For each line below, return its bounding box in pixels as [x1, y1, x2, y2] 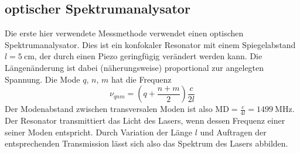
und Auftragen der [200, 125, 267, 138]
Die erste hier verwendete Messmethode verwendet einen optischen [5, 27, 244, 39]
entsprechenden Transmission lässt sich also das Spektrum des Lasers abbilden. [5, 137, 288, 149]
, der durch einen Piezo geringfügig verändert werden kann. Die [34, 50, 262, 62]
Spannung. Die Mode [5, 73, 80, 85]
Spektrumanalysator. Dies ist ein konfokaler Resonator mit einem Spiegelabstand [5, 38, 296, 50]
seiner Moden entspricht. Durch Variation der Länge [5, 125, 193, 138]
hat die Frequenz [111, 73, 172, 85]
